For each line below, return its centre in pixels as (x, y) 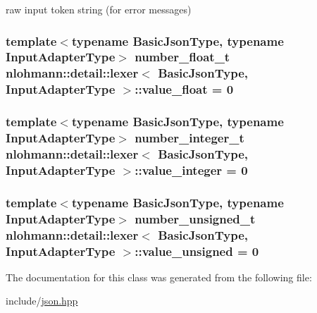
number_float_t (182, 57)
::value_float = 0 (184, 89)
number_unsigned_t (195, 218)
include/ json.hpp (42, 301)
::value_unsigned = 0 (197, 251)
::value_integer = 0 (191, 170)
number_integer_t (189, 138)
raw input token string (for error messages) (99, 9)
